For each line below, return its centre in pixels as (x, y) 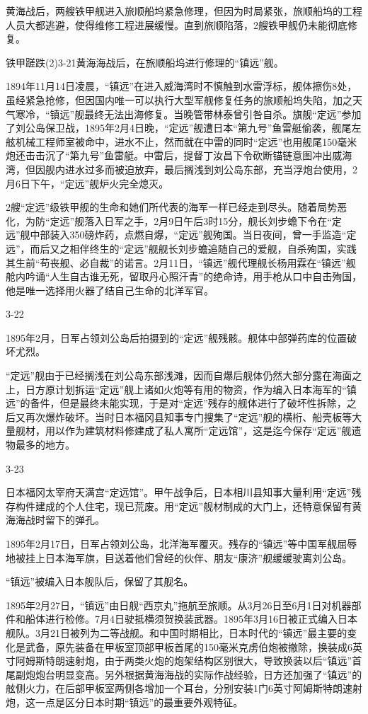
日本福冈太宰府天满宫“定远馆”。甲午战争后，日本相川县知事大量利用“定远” (179, 492)
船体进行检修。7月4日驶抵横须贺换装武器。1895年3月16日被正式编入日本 (191, 619)
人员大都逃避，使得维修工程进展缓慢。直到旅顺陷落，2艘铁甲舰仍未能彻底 (177, 24)
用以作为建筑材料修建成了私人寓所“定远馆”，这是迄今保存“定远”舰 (198, 431)
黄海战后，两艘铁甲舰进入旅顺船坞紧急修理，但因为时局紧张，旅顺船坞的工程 (184, 11)
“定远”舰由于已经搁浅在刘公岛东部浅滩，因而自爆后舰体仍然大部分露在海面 (179, 375)
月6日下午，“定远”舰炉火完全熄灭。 (87, 183)
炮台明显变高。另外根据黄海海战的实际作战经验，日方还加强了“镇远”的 (199, 674)
